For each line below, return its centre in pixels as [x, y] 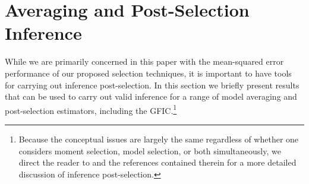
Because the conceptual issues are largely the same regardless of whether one [159, 139]
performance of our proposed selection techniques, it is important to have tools [148, 73]
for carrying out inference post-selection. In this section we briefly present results [152, 85]
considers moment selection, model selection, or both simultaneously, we [150, 150]
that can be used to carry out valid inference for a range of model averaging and [151, 96]
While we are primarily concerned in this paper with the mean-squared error [144, 61]
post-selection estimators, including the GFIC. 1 [91, 109]
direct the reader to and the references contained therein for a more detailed [157, 162]
